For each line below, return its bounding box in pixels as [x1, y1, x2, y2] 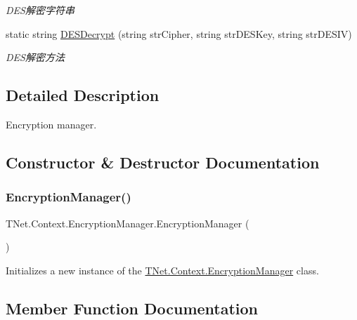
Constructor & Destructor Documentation [6, 151, 320, 173]
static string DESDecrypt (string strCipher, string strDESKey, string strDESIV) [6, 26, 352, 41]
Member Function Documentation [6, 297, 259, 319]
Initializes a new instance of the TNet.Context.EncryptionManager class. [6, 262, 319, 277]
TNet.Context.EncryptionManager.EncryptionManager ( [6, 215, 249, 230]
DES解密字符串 [6, 3, 74, 17]
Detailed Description [6, 84, 160, 106]
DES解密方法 [6, 50, 65, 65]
